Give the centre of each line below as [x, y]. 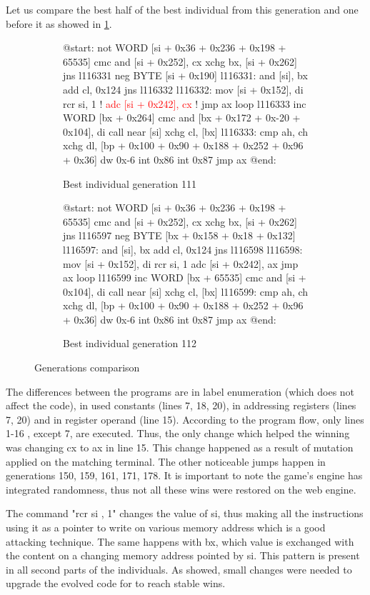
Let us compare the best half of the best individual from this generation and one [182, 9]
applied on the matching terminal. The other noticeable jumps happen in [166, 461]
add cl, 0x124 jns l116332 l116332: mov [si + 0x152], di [183, 89]
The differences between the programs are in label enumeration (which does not [180, 391]
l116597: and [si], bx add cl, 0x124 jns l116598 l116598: [183, 249]
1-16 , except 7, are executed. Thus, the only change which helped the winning [178, 433]
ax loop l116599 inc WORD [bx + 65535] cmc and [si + [185, 277]
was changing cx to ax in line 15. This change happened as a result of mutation [180, 447]
